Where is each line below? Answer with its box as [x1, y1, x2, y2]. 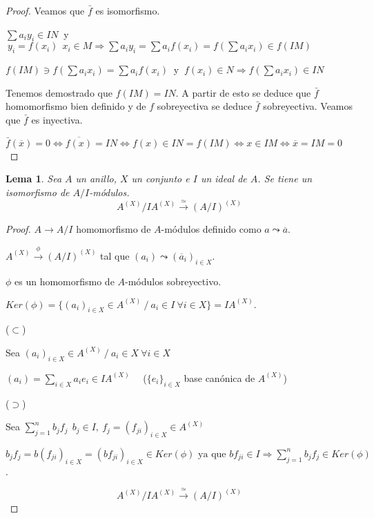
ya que [198, 449, 226, 459]
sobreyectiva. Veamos [263, 99, 353, 113]
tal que [100, 248, 130, 262]
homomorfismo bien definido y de [6, 99, 146, 113]
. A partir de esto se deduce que [175, 85, 311, 99]
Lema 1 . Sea [6, 171, 62, 186]
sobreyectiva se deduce [157, 99, 253, 113]
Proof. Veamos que [6, 3, 85, 17]
